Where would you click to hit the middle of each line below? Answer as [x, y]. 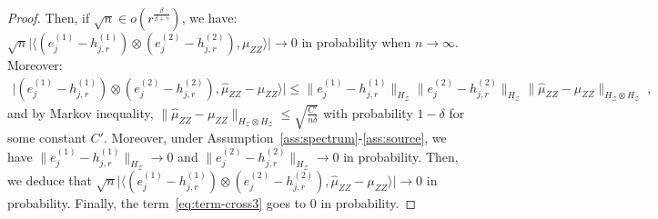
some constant [47, 138]
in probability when [356, 42]
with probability [368, 112]
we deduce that [50, 179]
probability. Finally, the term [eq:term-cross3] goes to [157, 202]
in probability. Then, [401, 156]
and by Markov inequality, [81, 112]
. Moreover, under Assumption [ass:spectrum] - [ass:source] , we [275, 138]
